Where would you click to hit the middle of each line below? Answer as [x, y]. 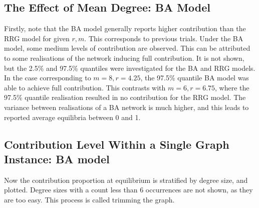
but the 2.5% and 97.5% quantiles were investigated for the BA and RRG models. [130, 68]
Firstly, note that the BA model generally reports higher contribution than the [125, 28]
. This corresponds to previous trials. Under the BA [164, 38]
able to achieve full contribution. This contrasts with [85, 87]
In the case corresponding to [48, 78]
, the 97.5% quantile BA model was [195, 78]
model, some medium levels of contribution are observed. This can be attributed [127, 48]
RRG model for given [37, 38]
